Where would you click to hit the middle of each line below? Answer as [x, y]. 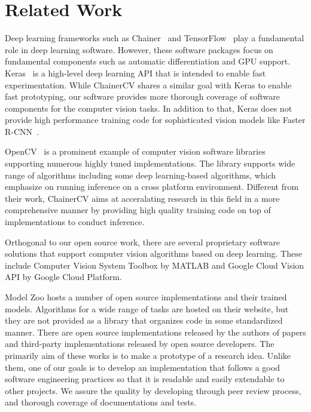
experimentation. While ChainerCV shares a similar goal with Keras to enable [148, 84]
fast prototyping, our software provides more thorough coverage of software [142, 96]
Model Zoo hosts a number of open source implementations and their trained [146, 297]
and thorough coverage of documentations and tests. [100, 402]
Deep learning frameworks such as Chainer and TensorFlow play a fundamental [155, 38]
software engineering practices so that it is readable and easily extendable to [145, 379]
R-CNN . [22, 131]
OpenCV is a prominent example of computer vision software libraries [135, 151]
